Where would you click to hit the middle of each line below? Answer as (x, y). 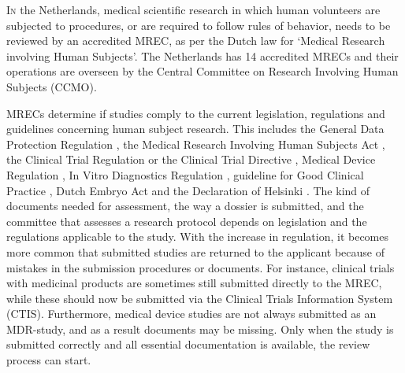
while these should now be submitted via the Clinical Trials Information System (200, 298)
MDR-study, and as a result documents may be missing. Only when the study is (200, 329)
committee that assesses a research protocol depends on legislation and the (187, 221)
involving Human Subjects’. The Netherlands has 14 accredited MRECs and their (202, 55)
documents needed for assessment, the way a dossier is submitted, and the (185, 206)
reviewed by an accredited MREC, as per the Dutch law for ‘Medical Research (196, 41)
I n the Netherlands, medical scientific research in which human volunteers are (193, 9)
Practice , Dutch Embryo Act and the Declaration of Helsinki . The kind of (188, 190)
